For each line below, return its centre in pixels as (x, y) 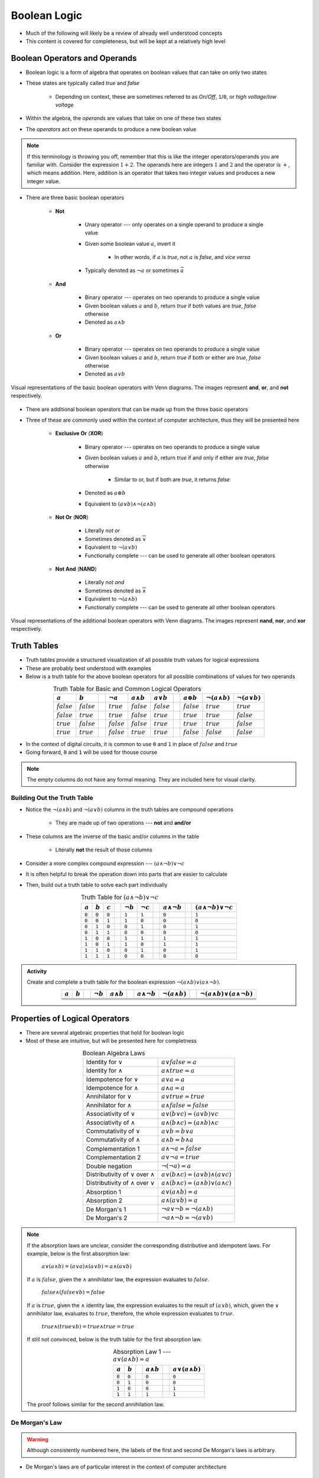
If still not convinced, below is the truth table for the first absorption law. (114, 1340)
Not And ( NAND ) (76, 569)
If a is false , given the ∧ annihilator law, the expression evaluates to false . (118, 1279)
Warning (38, 1439)
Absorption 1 (103, 1192)
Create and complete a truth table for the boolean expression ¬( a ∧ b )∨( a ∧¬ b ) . (124, 982)
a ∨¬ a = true (181, 1157)
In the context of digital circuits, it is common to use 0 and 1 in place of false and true (132, 744)
